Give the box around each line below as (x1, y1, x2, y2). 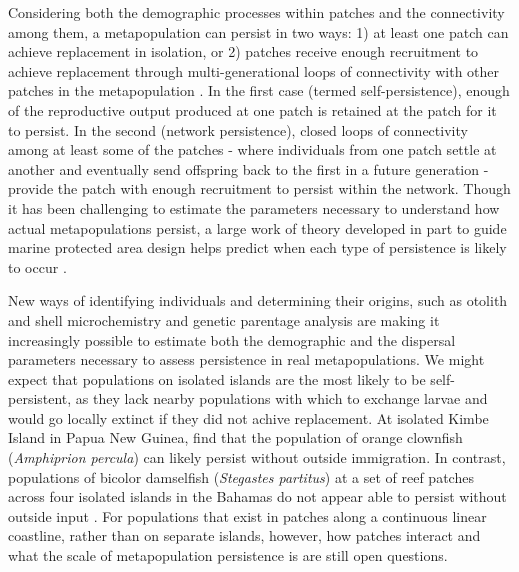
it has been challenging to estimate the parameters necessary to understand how (8, 197, 500, 218)
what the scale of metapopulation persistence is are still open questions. (8, 545, 448, 566)
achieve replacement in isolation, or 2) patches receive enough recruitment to (8, 41, 479, 62)
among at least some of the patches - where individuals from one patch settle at (8, 139, 497, 160)
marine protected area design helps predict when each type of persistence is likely (8, 237, 507, 258)
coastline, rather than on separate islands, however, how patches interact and (8, 525, 481, 546)
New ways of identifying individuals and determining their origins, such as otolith (8, 290, 508, 311)
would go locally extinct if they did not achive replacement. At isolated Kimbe (8, 407, 489, 428)
